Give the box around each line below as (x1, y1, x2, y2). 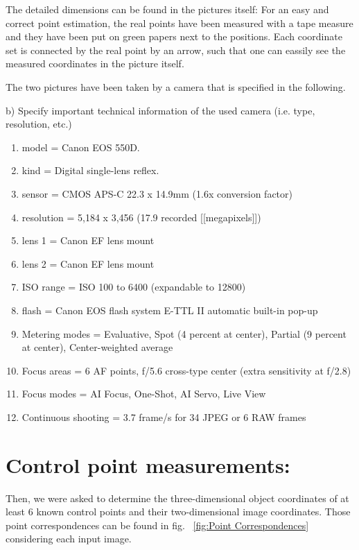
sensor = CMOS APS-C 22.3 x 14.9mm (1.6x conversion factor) (21, 186, 292, 200)
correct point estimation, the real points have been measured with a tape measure (6, 15, 353, 30)
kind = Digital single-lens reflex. (21, 163, 159, 178)
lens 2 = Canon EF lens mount (21, 256, 155, 270)
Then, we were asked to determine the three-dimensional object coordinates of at (6, 490, 349, 505)
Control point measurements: (6, 450, 290, 479)
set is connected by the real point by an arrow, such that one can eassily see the (6, 42, 346, 57)
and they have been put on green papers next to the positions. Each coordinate (6, 29, 342, 44)
